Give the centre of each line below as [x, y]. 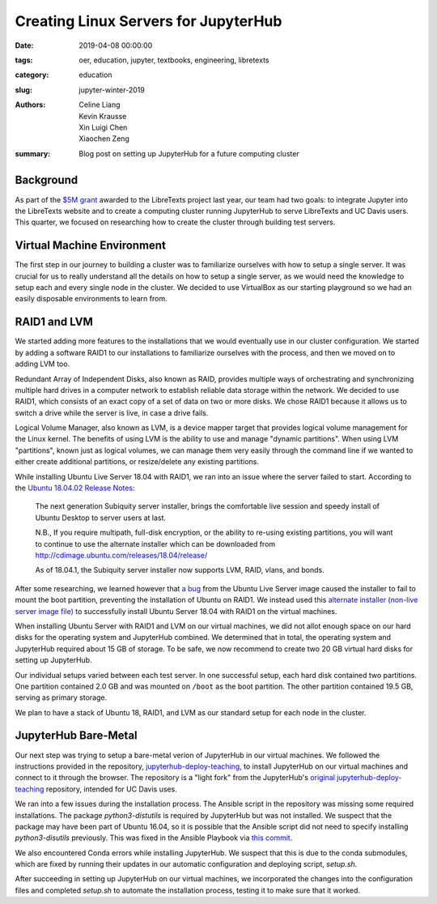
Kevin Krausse [103, 116]
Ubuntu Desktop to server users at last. [100, 518]
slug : [23, 90]
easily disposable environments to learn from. [91, 299]
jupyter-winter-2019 [112, 90]
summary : [33, 153]
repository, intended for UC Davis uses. [111, 789]
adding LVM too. [42, 364]
